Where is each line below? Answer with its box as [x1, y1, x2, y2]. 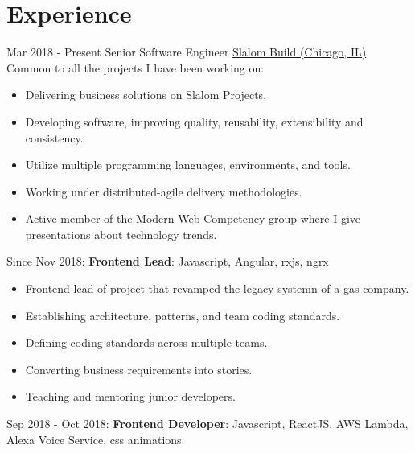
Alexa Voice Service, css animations [6, 430, 182, 447]
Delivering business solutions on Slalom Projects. [25, 86, 267, 103]
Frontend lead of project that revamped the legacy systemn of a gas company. [25, 280, 409, 297]
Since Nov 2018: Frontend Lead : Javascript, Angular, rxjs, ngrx [6, 253, 329, 270]
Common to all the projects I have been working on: [6, 59, 265, 76]
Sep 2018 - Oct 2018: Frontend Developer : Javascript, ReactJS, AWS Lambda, [6, 415, 409, 432]
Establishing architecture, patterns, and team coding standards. [25, 307, 340, 323]
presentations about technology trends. [25, 225, 217, 242]
